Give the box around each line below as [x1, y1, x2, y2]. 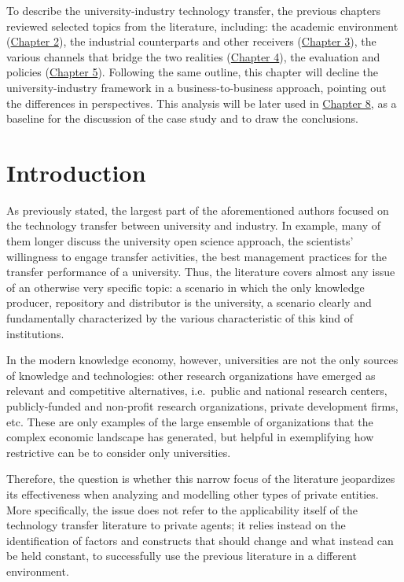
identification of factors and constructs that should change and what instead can [6, 532, 394, 548]
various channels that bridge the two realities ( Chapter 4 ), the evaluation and [6, 48, 380, 64]
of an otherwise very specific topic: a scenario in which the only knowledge [6, 278, 365, 295]
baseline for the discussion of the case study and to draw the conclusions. [6, 110, 358, 127]
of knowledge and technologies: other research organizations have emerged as [6, 367, 376, 383]
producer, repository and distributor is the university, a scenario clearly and [6, 294, 372, 311]
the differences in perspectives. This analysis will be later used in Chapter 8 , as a [6, 94, 397, 111]
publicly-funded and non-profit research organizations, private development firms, [6, 398, 398, 414]
